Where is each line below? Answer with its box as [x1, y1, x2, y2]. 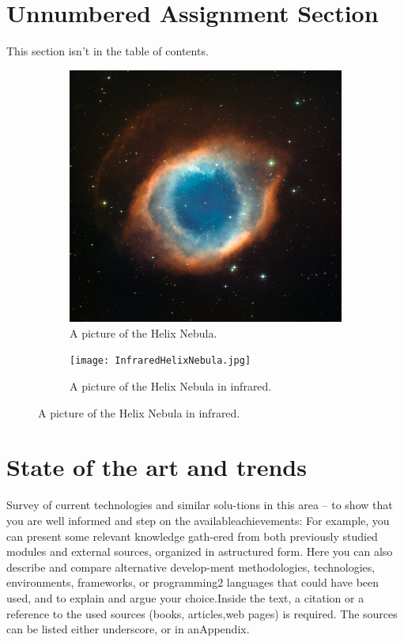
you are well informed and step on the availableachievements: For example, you [6, 512, 390, 528]
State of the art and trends [6, 451, 307, 483]
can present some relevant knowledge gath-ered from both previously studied [6, 527, 378, 544]
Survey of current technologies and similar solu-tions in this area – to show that [6, 497, 393, 513]
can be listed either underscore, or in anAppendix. [6, 621, 250, 637]
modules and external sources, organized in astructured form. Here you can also [6, 543, 393, 560]
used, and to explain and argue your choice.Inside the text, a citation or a [6, 589, 364, 606]
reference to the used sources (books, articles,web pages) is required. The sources [6, 605, 398, 621]
